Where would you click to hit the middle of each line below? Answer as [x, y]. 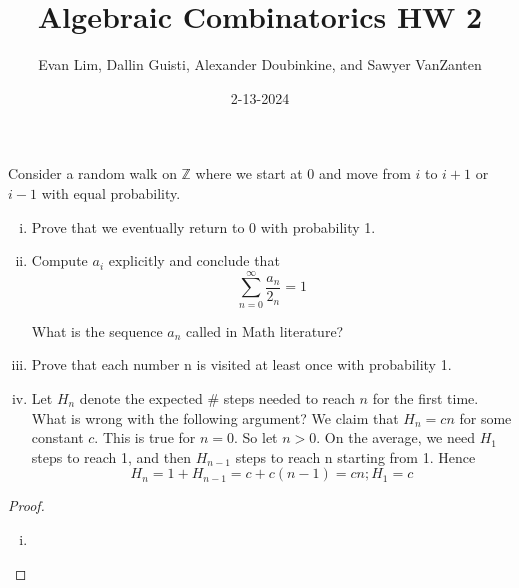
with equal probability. [111, 192]
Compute [59, 260]
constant [57, 437]
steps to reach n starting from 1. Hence [355, 456]
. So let [256, 437]
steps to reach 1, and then [111, 456]
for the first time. [425, 398]
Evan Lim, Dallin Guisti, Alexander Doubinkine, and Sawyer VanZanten [260, 64]
